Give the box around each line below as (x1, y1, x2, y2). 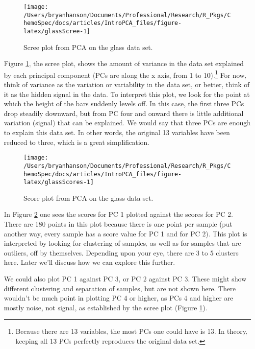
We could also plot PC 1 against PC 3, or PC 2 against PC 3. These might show (4, 274, 247, 283)
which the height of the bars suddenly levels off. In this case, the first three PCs (4, 98, 244, 109)
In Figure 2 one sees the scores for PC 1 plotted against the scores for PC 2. (4, 209, 233, 219)
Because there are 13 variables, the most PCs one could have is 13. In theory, (15, 326, 248, 336)
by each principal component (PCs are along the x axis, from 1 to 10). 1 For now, (4, 68, 247, 80)
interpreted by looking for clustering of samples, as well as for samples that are (4, 238, 241, 248)
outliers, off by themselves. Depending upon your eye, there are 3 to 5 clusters (4, 247, 239, 257)
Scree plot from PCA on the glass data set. (24, 42, 153, 52)
